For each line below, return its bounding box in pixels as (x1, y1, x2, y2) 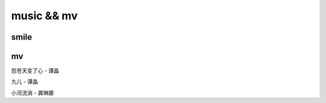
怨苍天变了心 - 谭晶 (11, 67, 60, 75)
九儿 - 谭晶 (11, 78, 39, 86)
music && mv (11, 9, 78, 22)
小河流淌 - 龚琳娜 (11, 89, 54, 96)
